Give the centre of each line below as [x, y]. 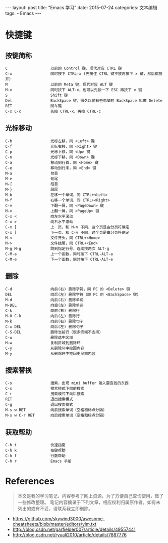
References [30, 481]
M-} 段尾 [32, 189]
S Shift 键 [37, 95]
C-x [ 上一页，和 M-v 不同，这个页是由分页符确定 [67, 227]
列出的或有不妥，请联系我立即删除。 [55, 509]
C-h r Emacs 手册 [38, 462]
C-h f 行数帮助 [35, 456]
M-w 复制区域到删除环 [43, 343]
